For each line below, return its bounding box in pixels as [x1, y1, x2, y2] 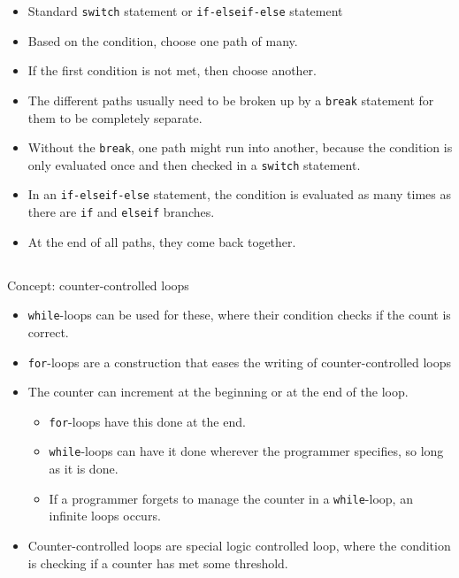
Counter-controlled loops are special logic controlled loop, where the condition [27, 536, 451, 554]
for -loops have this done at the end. [49, 412, 246, 430]
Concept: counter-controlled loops [7, 275, 189, 294]
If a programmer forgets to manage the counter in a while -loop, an [49, 489, 413, 507]
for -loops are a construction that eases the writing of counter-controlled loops [27, 352, 452, 371]
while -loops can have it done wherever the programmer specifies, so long [49, 442, 444, 460]
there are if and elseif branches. [27, 203, 215, 221]
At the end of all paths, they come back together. [27, 232, 296, 250]
